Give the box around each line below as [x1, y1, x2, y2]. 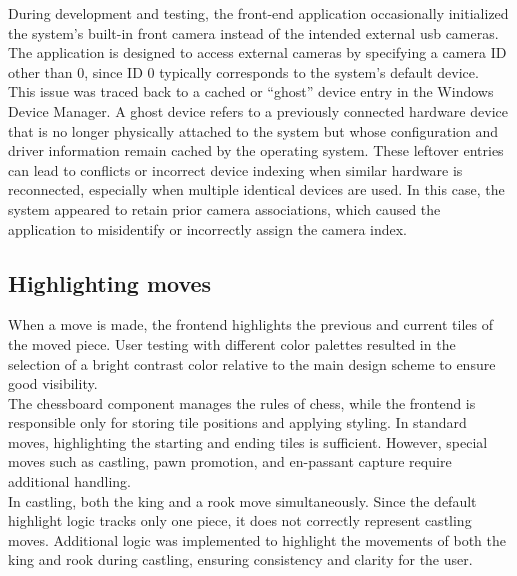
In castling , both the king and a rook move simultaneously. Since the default [8, 490, 477, 511]
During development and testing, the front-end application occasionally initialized [8, 3, 509, 23]
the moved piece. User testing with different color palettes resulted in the [8, 333, 456, 354]
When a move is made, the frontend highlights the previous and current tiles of [8, 314, 494, 335]
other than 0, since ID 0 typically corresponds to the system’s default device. [8, 61, 479, 82]
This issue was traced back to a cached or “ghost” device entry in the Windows [8, 81, 494, 102]
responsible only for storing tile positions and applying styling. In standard [8, 412, 467, 433]
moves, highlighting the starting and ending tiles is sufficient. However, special [8, 431, 488, 452]
